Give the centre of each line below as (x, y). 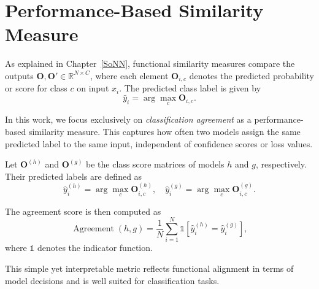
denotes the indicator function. (95, 248)
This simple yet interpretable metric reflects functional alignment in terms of (149, 268)
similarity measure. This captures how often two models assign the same (164, 131)
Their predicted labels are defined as (74, 176)
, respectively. (281, 164)
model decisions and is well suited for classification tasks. (112, 280)
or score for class (36, 88)
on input (93, 88)
